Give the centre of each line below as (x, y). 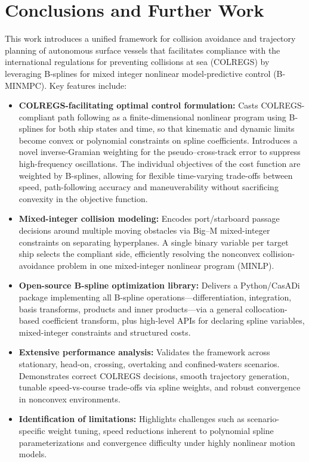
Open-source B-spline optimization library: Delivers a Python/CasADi (159, 285)
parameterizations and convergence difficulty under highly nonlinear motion (157, 442)
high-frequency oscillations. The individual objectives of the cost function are (160, 164)
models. (33, 454)
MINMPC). (26, 85)
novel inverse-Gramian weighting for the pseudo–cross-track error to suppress (160, 152)
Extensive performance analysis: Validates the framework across (144, 352)
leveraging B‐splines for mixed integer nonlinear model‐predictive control (138, 73)
